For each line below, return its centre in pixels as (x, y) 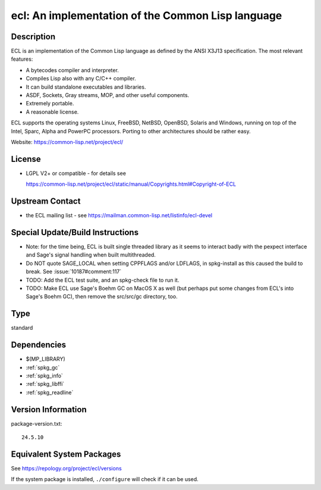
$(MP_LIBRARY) (45, 359)
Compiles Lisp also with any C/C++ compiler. (81, 79)
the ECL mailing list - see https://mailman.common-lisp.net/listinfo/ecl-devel (119, 216)
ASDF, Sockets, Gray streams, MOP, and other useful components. (108, 95)
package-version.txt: (37, 423)
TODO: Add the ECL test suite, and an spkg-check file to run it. (103, 280)
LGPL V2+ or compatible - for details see (76, 173)
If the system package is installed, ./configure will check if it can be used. (105, 479)
